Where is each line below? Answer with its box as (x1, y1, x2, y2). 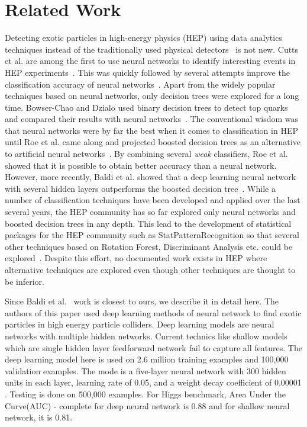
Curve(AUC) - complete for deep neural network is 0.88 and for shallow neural (5, 399, 290, 412)
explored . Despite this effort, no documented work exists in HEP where (5, 252, 267, 264)
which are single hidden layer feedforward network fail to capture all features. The (5, 341, 302, 354)
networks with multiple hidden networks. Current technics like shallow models (5, 329, 287, 342)
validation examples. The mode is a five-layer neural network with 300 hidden (5, 364, 286, 377)
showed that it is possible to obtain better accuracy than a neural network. (5, 159, 277, 171)
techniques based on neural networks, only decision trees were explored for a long (5, 89, 299, 102)
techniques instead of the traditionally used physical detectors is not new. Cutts (5, 43, 299, 55)
